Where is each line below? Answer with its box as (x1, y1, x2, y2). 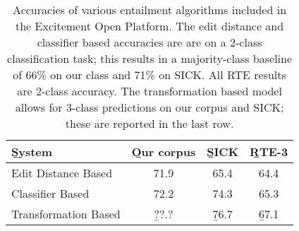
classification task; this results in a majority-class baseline (7, 50, 293, 66)
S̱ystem (11, 143, 53, 160)
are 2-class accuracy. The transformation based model (17, 83, 282, 99)
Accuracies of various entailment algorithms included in (13, 1, 287, 18)
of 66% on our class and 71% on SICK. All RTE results (13, 66, 286, 83)
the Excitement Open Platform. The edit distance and (15, 18, 284, 34)
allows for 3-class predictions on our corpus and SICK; (15, 99, 284, 115)
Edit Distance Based (11, 165, 113, 181)
